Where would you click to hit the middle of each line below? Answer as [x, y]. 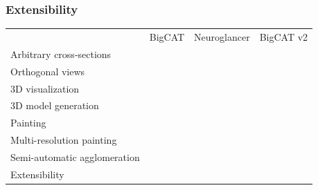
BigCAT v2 [284, 36]
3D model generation [55, 105]
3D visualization [45, 88]
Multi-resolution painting [64, 140]
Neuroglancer [222, 36]
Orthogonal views [48, 71]
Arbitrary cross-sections [61, 54]
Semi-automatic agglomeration [75, 156]
